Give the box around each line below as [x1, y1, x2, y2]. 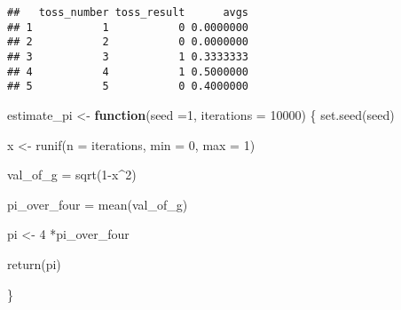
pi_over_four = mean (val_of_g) [7, 195, 188, 213]
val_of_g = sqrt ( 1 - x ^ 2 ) [7, 165, 137, 184]
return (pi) [7, 254, 61, 273]
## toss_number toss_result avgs [7, 6, 249, 19]
